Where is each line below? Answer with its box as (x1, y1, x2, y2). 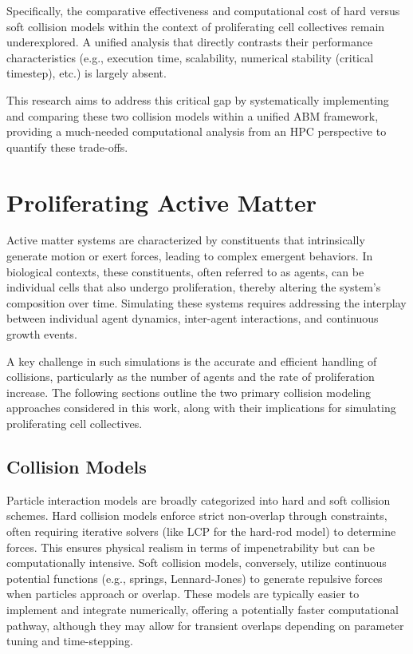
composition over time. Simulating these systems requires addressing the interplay (6, 294, 407, 311)
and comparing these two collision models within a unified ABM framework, (6, 107, 379, 124)
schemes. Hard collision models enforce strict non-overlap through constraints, (6, 507, 387, 524)
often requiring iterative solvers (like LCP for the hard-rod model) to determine (6, 522, 396, 539)
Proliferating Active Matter (6, 185, 317, 218)
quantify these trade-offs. (6, 138, 128, 155)
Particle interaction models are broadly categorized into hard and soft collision (6, 491, 391, 508)
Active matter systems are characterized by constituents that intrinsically (6, 232, 365, 248)
